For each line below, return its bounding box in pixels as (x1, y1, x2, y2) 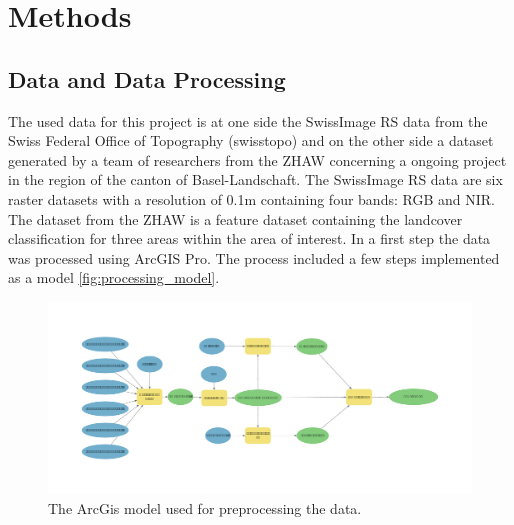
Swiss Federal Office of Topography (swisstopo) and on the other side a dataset (8, 130, 494, 151)
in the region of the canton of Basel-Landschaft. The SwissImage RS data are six (8, 169, 503, 190)
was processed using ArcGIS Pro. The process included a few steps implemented (8, 247, 500, 268)
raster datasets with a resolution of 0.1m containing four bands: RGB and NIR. (8, 188, 495, 209)
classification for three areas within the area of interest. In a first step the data (8, 228, 491, 249)
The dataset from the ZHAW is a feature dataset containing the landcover (8, 208, 463, 229)
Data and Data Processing (8, 63, 286, 94)
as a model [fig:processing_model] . (8, 267, 220, 288)
